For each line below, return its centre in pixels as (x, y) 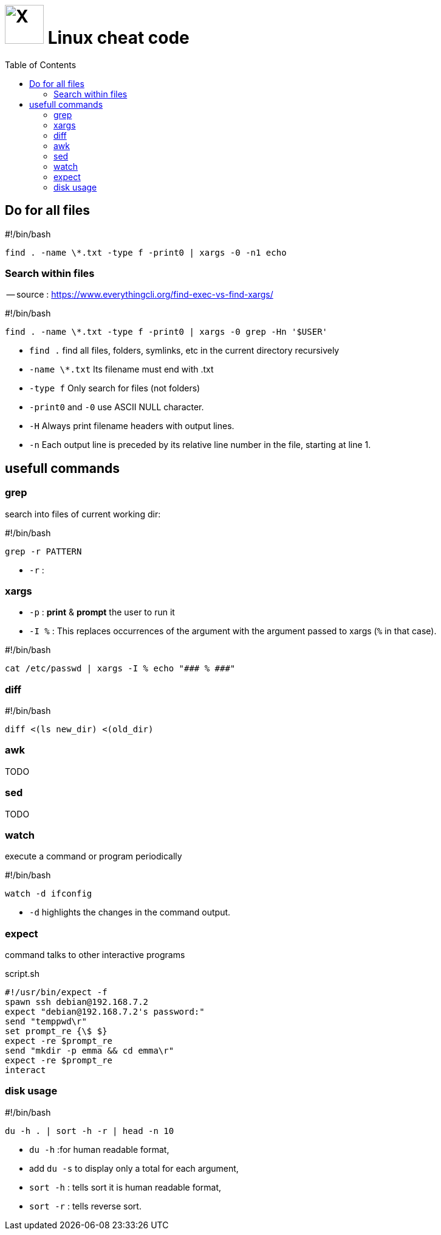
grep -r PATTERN (43, 551)
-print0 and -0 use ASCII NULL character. (117, 407)
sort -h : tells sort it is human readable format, (125, 1187)
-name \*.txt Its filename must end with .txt (121, 369)
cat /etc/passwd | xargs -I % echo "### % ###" (120, 669)
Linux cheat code (118, 38)
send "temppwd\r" (46, 1022)
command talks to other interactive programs (95, 955)
